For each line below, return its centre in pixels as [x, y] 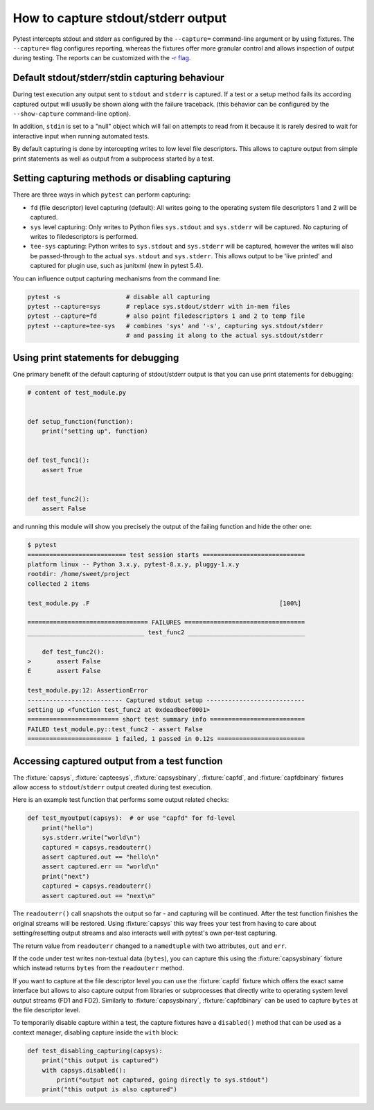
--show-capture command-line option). [72, 114]
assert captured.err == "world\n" [100, 867]
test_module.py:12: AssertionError [88, 690]
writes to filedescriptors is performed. [84, 237]
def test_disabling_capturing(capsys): [95, 1050]
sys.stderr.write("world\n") [91, 838]
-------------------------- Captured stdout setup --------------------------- [166, 700]
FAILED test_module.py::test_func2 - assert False [115, 729]
